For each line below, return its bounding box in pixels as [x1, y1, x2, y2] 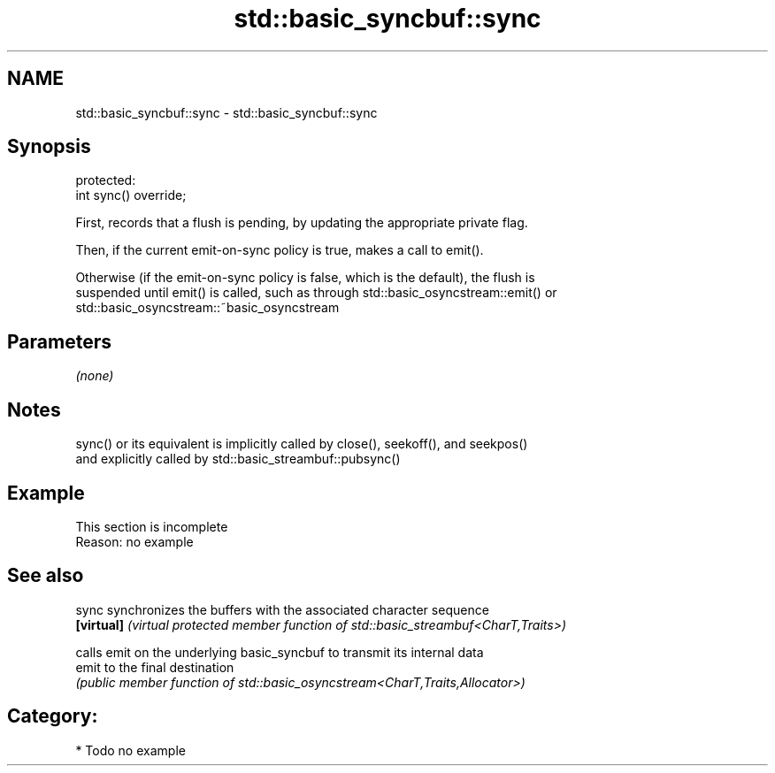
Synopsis [7, 135, 91, 158]
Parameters [7, 330, 111, 353]
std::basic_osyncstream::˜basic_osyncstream [75, 300, 340, 316]
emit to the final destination [75, 659, 234, 675]
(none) [75, 368, 114, 384]
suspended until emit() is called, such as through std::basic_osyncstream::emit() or [75, 285, 557, 301]
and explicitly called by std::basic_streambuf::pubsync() [75, 451, 401, 467]
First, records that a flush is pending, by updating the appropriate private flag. [75, 215, 528, 231]
